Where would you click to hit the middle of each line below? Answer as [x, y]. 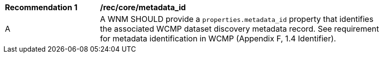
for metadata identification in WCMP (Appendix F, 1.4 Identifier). [218, 38]
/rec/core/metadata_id [143, 7]
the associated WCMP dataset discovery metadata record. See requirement [240, 29]
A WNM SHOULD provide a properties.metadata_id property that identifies [237, 19]
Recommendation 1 [41, 7]
